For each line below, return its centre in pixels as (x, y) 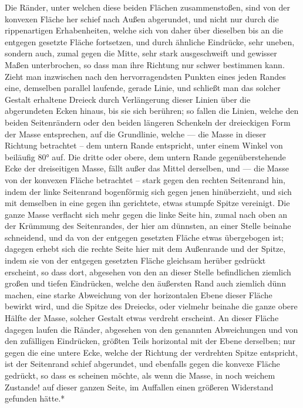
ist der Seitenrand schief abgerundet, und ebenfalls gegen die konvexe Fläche (142, 364)
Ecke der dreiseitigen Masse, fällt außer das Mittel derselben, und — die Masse (147, 168)
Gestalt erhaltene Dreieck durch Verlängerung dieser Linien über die (128, 99)
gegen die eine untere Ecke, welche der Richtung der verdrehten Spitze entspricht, (151, 352)
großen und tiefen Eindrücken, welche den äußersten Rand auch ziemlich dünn (145, 283)
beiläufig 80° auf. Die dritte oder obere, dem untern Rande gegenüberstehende (145, 156)
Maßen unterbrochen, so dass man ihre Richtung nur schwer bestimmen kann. (145, 64)
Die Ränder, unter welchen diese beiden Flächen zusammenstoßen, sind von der (147, 7)
